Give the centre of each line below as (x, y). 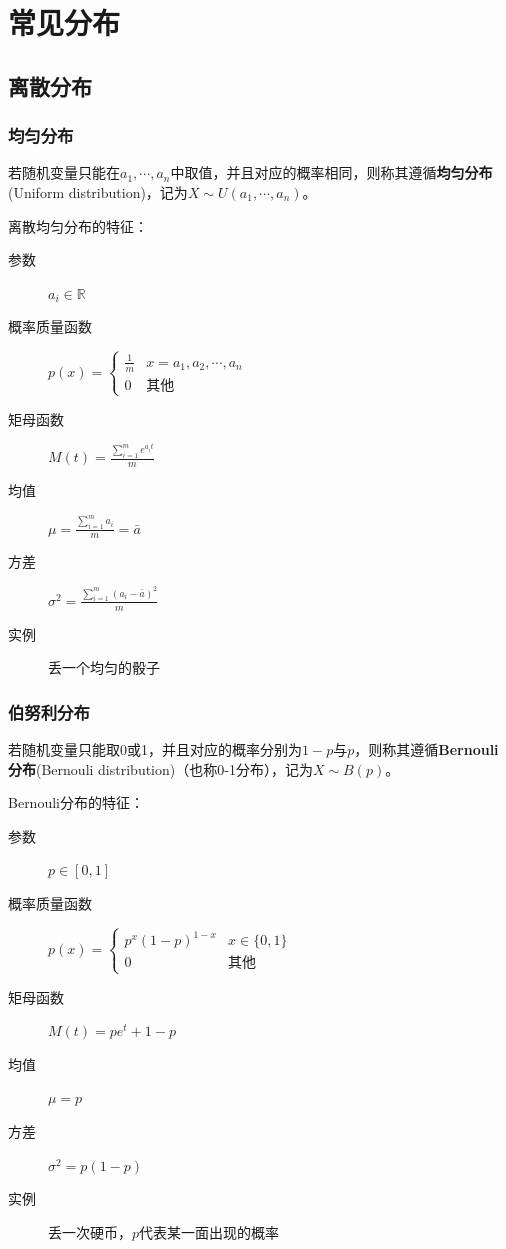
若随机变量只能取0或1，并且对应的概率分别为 (155, 749)
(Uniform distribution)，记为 (98, 191)
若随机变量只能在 (64, 172)
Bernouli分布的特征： (76, 802)
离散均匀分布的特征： (78, 225)
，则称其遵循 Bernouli (426, 749)
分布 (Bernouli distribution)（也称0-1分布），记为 (160, 768)
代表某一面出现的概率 (209, 1231)
